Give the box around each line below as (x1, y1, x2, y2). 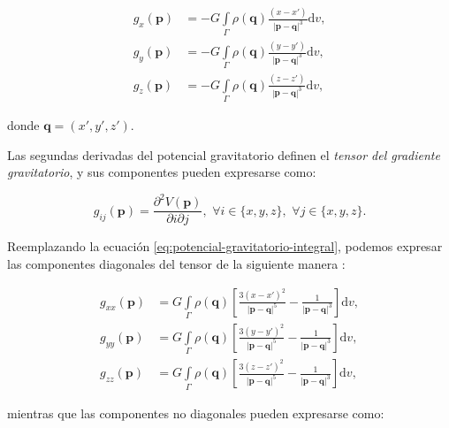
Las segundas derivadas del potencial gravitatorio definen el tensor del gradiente (7, 145, 440, 164)
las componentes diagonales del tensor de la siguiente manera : (7, 254, 346, 272)
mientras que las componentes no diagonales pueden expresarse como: (7, 403, 384, 422)
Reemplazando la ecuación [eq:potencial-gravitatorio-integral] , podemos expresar (7, 237, 443, 256)
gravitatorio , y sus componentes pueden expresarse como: (7, 163, 316, 181)
